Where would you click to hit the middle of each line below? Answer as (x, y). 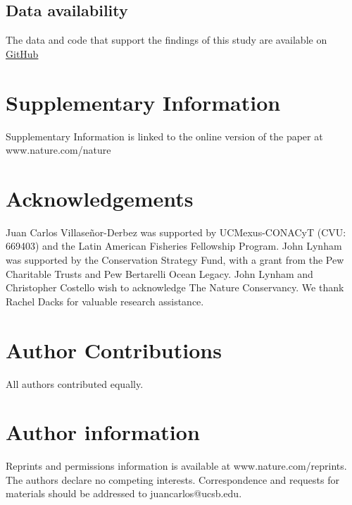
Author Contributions (114, 349)
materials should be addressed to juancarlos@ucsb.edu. (124, 493)
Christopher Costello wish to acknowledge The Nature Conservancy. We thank (175, 287)
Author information (103, 432)
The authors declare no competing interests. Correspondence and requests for (172, 479)
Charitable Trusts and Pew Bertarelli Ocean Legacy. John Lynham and (159, 273)
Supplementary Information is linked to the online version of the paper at (164, 136)
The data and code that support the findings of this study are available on (166, 40)
